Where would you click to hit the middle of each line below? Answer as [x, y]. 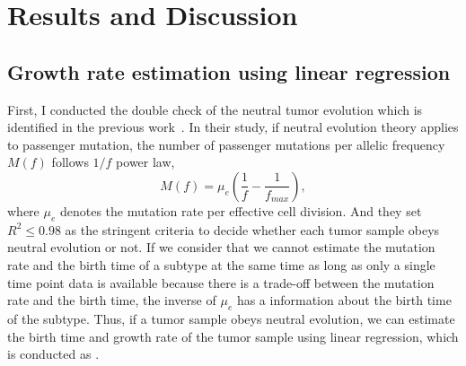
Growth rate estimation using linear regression [229, 71]
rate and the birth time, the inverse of [112, 300]
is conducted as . [53, 354]
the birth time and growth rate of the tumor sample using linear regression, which [233, 336]
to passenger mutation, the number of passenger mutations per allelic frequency [226, 144]
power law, [145, 162]
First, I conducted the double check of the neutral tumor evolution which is [215, 109]
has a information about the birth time [344, 300]
